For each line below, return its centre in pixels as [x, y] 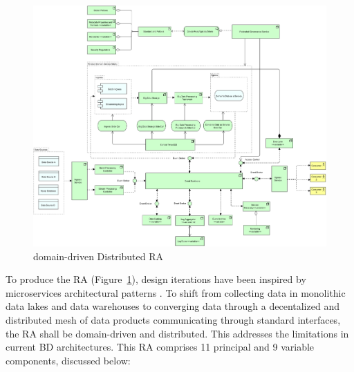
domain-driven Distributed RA [99, 256]
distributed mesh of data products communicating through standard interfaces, [173, 319]
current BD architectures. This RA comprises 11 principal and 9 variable [160, 347]
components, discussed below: [68, 360]
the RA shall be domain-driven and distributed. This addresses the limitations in [177, 333]
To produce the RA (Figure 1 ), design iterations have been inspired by [156, 279]
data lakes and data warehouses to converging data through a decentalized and [173, 306]
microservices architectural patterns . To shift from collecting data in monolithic [176, 292]
